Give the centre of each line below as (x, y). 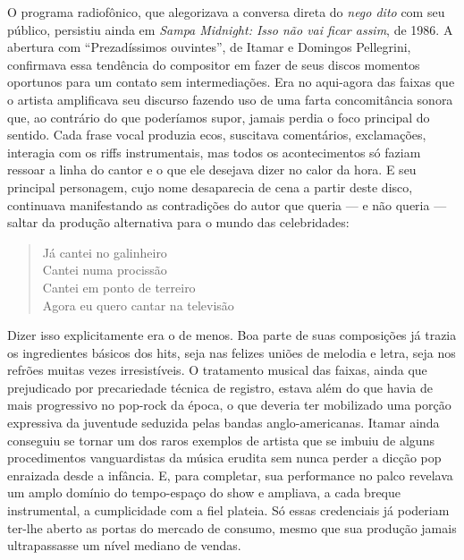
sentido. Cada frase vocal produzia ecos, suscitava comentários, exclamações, (217, 135)
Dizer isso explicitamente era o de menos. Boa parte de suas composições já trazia (232, 335)
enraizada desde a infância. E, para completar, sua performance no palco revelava (230, 475)
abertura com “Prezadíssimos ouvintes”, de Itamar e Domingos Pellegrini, (209, 47)
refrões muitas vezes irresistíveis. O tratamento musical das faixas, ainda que (217, 370)
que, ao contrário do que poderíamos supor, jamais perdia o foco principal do (219, 117)
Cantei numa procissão (105, 270)
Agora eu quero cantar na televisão (138, 305)
